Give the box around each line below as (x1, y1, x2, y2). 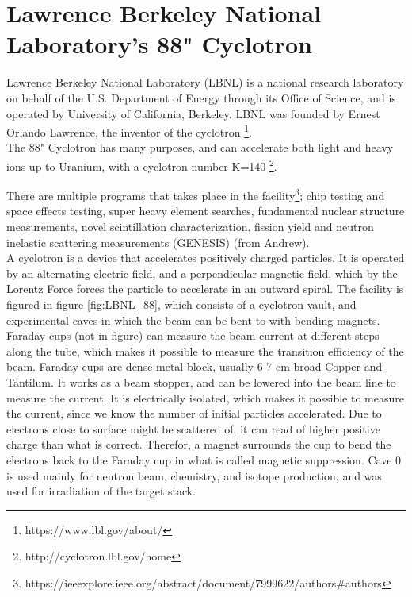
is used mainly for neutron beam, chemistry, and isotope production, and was (6, 467, 382, 483)
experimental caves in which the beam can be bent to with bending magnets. (6, 311, 380, 328)
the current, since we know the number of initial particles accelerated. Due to (6, 405, 382, 422)
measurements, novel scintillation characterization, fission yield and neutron (6, 218, 374, 235)
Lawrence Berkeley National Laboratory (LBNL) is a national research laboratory (6, 74, 404, 91)
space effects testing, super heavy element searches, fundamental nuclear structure (6, 202, 405, 219)
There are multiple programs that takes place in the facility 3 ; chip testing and (6, 185, 385, 203)
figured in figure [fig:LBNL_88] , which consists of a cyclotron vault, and (6, 296, 357, 312)
